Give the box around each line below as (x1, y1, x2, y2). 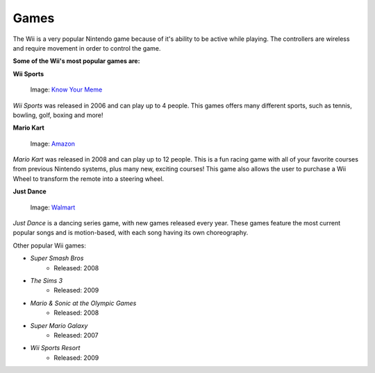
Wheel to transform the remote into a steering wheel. (12, 174, 165, 183)
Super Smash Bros (30, 254, 84, 263)
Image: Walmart (30, 203, 76, 211)
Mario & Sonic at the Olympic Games (30, 299, 137, 307)
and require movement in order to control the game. (12, 44, 161, 52)
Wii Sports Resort (30, 344, 81, 352)
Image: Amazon (30, 139, 76, 148)
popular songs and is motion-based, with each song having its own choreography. (12, 229, 249, 237)
